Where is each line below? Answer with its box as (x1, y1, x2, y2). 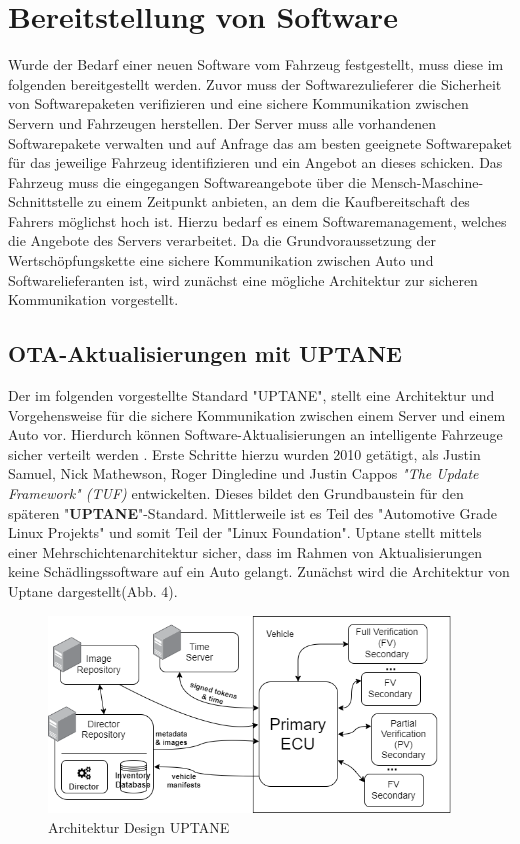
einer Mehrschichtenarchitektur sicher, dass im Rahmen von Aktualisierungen (8, 541, 483, 562)
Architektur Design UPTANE (48, 816, 230, 837)
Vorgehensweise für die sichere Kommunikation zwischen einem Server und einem (8, 404, 506, 425)
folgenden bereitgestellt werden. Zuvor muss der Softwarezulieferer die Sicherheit (8, 73, 502, 94)
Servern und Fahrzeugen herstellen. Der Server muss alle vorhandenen (8, 112, 436, 133)
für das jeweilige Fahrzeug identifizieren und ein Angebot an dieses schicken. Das (8, 152, 503, 173)
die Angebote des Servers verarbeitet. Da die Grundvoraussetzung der (8, 230, 436, 251)
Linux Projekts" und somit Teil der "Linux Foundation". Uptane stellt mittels (8, 522, 482, 543)
